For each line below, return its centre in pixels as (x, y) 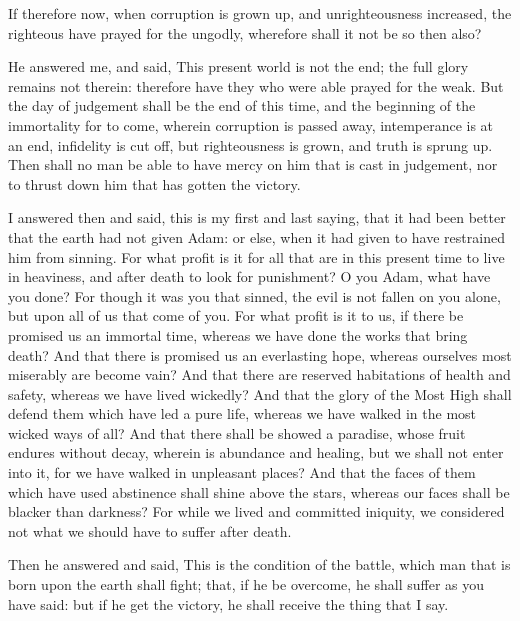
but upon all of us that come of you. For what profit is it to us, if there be (236, 315)
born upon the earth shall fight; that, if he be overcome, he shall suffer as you (246, 584)
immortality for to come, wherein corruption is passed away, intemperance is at (251, 124)
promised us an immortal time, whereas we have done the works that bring (238, 334)
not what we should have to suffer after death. (150, 530)
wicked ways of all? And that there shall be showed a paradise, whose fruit (237, 432)
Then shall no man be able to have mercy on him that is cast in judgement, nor (253, 164)
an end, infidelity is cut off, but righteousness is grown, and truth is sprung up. (250, 144)
